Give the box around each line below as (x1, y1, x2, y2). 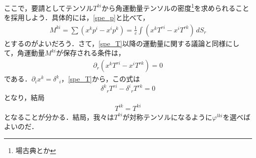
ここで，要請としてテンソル (4, 2, 94, 13)
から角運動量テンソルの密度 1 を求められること (101, 1, 250, 13)
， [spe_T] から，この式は (61, 74, 140, 84)
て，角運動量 (4, 48, 45, 58)
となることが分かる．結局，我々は (4, 111, 114, 122)
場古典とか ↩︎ (15, 145, 56, 155)
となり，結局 (4, 92, 45, 102)
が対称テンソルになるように (123, 111, 213, 122)
